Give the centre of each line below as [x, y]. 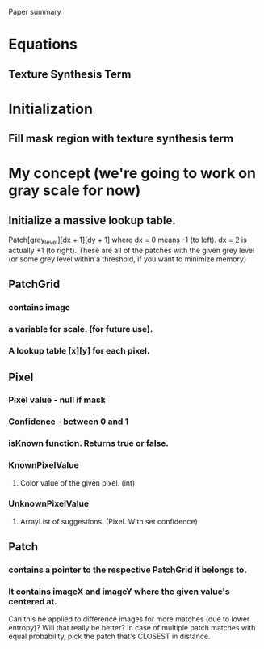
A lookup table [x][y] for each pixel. [79, 351]
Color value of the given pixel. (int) [78, 483]
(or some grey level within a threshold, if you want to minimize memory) [128, 259]
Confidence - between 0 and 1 [69, 422]
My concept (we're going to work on [132, 174]
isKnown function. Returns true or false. [89, 443]
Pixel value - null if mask [57, 400]
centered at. [33, 602]
